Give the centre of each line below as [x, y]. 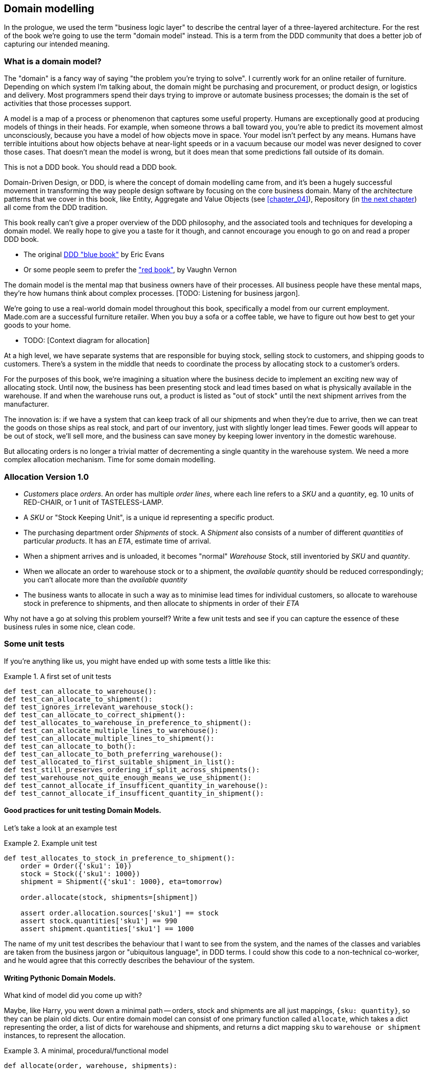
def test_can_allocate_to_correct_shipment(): [95, 715]
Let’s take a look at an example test [60, 828]
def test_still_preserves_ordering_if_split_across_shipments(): [132, 770]
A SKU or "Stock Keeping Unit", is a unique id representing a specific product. [149, 517]
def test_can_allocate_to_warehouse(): [80, 691]
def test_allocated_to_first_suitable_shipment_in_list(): [120, 762]
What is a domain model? [53, 61]
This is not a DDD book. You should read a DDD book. [91, 167]
